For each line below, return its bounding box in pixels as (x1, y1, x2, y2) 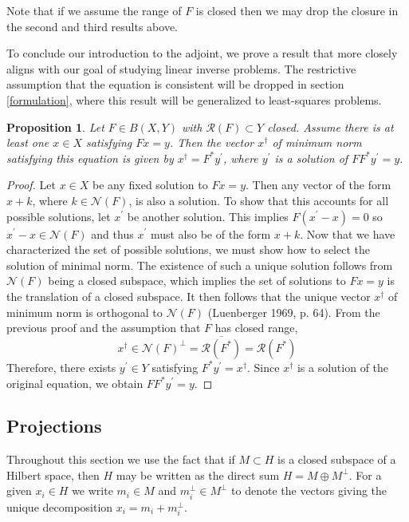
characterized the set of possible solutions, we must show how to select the (6, 241, 370, 258)
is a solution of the (297, 358, 389, 375)
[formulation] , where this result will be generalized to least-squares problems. (6, 91, 382, 108)
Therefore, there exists (6, 358, 116, 375)
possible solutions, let (6, 208, 111, 224)
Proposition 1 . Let (6, 118, 104, 135)
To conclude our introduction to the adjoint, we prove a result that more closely (6, 45, 398, 61)
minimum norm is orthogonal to (6, 303, 163, 320)
